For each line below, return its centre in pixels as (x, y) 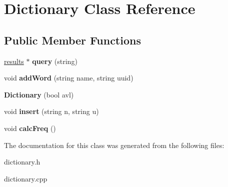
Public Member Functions (72, 40)
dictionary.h (22, 162)
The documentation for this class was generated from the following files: (114, 145)
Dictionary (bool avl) (39, 94)
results (14, 61)
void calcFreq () (30, 128)
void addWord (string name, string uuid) (69, 78)
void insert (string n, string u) (51, 111)
